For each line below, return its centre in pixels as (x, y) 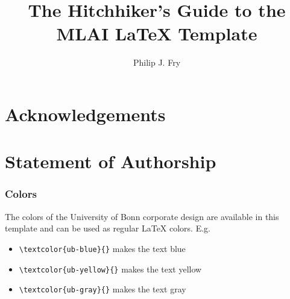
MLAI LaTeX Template (157, 33)
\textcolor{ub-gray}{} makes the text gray (102, 289)
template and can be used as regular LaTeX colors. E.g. (108, 228)
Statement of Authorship (111, 161)
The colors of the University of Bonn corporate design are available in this (142, 216)
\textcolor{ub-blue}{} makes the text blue (102, 248)
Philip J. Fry (157, 62)
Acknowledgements (85, 114)
